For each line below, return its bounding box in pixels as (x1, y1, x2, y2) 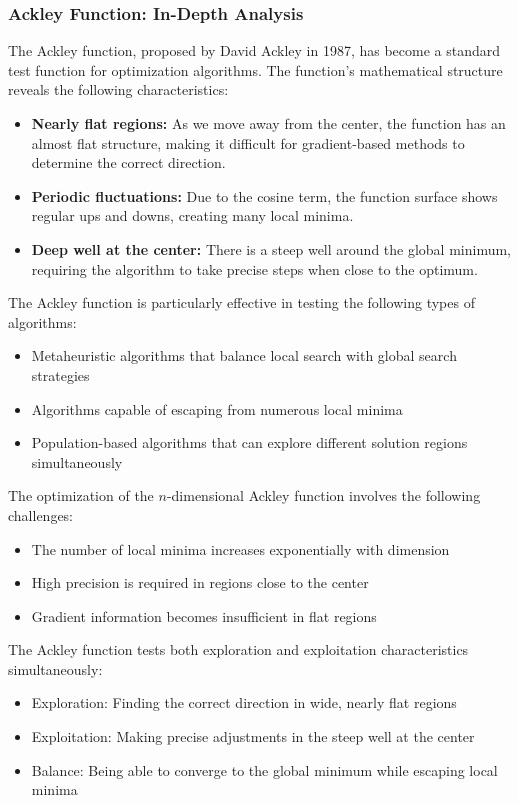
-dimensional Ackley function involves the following (166, 485, 481, 506)
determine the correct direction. (31, 152, 226, 173)
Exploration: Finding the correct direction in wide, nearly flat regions (31, 692, 457, 713)
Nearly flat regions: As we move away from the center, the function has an (31, 113, 506, 133)
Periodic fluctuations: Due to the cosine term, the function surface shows (31, 185, 498, 206)
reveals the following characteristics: (8, 79, 229, 100)
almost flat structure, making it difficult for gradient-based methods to (31, 132, 465, 153)
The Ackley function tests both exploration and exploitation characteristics (8, 639, 469, 660)
